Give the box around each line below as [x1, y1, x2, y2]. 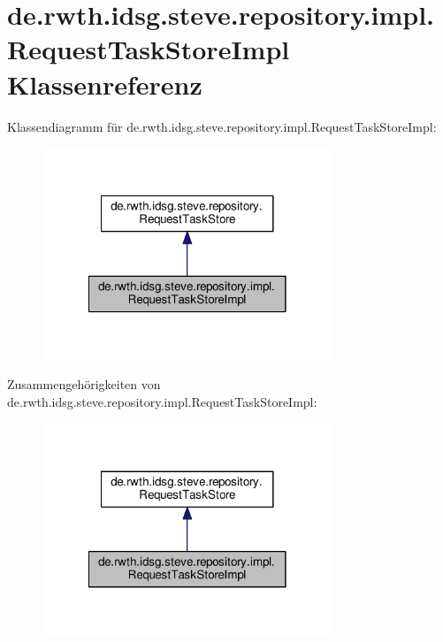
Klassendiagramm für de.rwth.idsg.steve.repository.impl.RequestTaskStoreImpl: [7, 117, 437, 135]
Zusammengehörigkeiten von [7, 375, 161, 394]
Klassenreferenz [7, 65, 202, 102]
